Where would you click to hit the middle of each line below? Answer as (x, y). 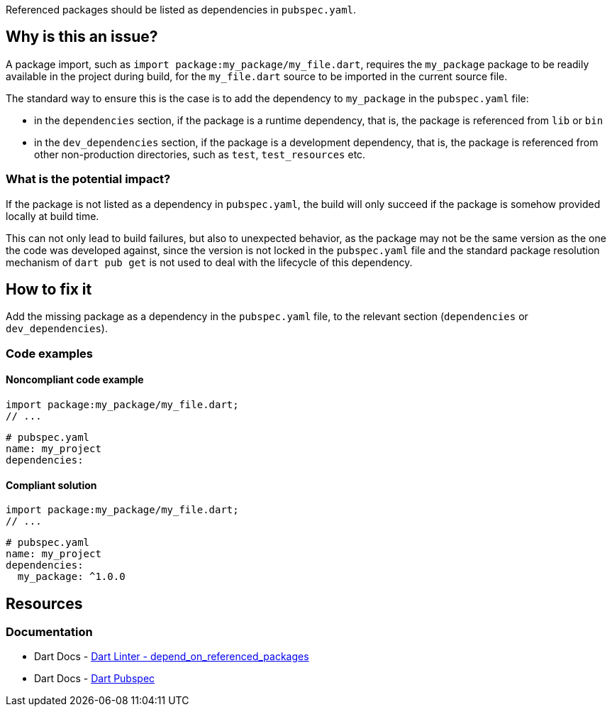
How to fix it (49, 290)
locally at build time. (52, 216)
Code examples (50, 353)
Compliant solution (51, 485)
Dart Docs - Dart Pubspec (95, 679)
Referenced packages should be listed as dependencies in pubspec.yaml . (181, 10)
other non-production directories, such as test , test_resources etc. (200, 154)
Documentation (49, 632)
